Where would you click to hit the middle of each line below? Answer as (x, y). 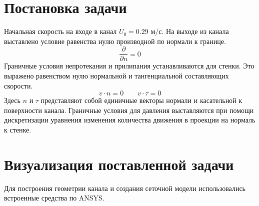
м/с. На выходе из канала (190, 31)
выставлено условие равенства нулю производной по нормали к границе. (115, 41)
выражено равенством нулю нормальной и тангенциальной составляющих (116, 75)
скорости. (18, 85)
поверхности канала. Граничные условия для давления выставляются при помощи (129, 110)
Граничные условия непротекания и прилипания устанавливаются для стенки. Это (129, 66)
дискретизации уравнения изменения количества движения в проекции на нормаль (130, 120)
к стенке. (18, 129)
